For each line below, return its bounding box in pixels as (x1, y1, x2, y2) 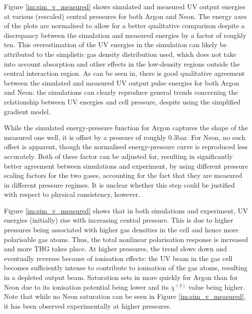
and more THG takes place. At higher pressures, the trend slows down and (4, 244, 227, 254)
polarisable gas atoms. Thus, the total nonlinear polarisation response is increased (4, 234, 248, 244)
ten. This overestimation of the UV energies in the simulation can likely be (4, 39, 227, 50)
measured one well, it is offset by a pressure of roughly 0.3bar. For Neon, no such (4, 132, 246, 142)
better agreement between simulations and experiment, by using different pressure (4, 160, 248, 171)
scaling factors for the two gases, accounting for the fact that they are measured (4, 170, 242, 180)
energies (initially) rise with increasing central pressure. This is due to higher (4, 215, 234, 225)
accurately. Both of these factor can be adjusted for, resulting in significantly (4, 151, 233, 161)
